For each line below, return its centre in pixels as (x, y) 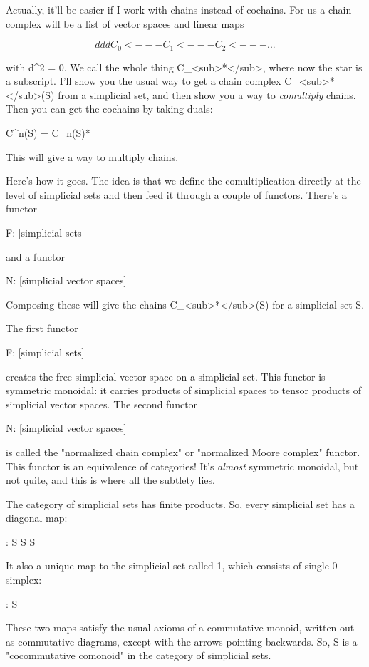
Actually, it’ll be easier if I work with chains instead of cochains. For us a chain (179, 9)
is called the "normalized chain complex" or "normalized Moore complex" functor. (183, 451)
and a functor (35, 256)
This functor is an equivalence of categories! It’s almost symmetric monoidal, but (182, 466)
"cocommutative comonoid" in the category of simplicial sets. (139, 655)
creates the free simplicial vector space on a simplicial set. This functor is (166, 376)
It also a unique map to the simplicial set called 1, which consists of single (167, 565)
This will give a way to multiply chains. (92, 156)
